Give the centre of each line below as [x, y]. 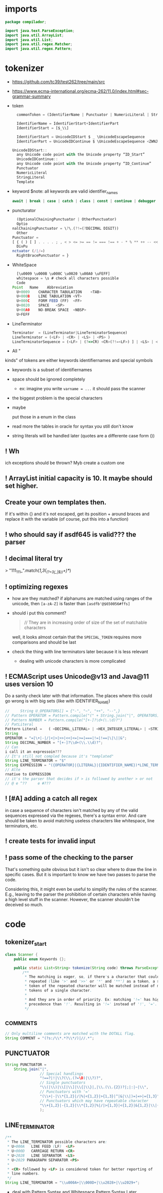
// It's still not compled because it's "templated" [59, 756]
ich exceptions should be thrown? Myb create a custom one [65, 463]
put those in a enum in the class [44, 417]
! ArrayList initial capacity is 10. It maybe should [79, 478]
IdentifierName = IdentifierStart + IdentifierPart [68, 124]
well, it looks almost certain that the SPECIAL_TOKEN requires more [77, 637]
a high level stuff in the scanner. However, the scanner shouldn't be [72, 899]
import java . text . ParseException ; [40, 31]
